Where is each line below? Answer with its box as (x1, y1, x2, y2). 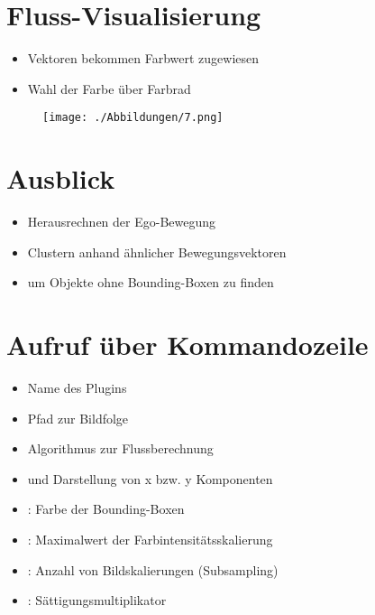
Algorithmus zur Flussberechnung (27, 439, 214, 458)
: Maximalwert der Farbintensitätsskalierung (27, 529, 273, 548)
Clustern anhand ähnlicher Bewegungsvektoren (27, 242, 287, 261)
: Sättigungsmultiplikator (27, 591, 167, 610)
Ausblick (6, 160, 115, 197)
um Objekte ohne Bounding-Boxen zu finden (27, 273, 274, 292)
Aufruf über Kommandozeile (6, 326, 369, 363)
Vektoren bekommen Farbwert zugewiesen (27, 49, 260, 68)
